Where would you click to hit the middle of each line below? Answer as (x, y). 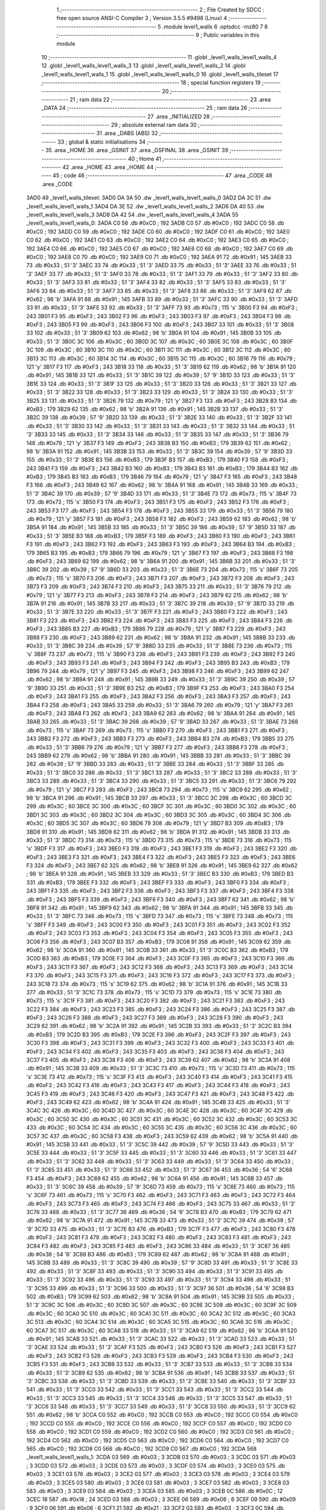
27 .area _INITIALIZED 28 (178, 116)
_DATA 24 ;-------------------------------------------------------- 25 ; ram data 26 (144, 108)
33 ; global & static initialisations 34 (102, 141)
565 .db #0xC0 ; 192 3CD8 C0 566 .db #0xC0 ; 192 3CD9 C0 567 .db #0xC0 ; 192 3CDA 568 (141, 1449)
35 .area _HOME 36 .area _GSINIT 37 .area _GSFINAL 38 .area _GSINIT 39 (137, 150)
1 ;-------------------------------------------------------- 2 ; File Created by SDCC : (161, 10)
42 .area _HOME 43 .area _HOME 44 (108, 167)
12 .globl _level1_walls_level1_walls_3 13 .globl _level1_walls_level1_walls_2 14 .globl (143, 66)
